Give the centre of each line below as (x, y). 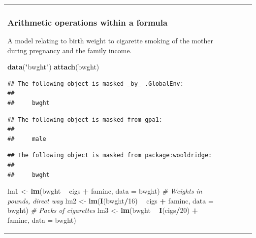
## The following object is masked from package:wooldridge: (110, 155)
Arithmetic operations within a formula (88, 22)
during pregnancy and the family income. (70, 50)
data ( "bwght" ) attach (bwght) (53, 67)
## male (27, 139)
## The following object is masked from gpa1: (85, 119)
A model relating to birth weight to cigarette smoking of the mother (110, 40)
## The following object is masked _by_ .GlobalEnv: (96, 84)
